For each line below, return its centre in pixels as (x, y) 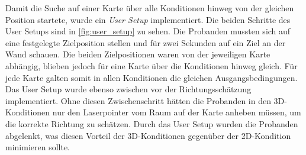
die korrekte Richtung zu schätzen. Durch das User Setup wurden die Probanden (152, 123)
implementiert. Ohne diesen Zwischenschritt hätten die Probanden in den (138, 100)
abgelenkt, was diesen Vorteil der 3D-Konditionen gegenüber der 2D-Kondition (148, 135)
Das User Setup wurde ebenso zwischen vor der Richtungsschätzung (128, 89)
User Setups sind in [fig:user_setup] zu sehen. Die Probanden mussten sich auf (148, 31)
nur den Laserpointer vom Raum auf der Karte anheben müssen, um (177, 112)
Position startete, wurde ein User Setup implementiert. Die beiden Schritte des (148, 19)
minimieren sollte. (38, 147)
